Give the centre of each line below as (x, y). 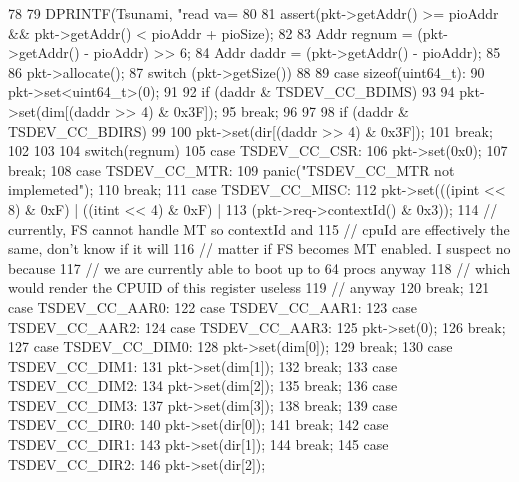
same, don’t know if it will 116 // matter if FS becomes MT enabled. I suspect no (259, 248)
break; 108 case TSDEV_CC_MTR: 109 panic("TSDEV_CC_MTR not (231, 169)
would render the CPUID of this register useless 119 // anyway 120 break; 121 (249, 287)
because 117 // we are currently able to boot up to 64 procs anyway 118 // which (259, 267)
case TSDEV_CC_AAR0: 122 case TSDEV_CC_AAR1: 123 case (212, 306)
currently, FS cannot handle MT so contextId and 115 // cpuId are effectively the (259, 228)
